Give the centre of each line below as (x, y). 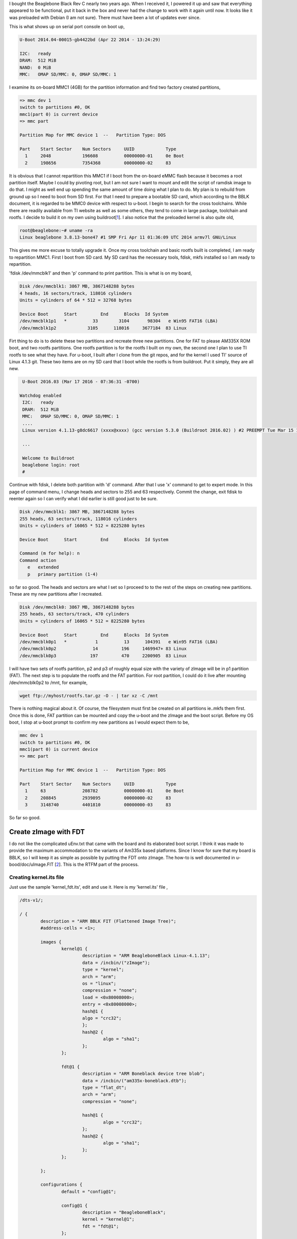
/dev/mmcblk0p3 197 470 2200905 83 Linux (103, 656)
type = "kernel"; (103, 970)
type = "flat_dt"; (104, 1087)
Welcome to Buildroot (49, 458)
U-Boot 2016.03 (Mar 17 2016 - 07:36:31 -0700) (81, 382)
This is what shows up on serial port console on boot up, (67, 27)
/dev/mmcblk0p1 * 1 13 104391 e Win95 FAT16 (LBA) (119, 642)
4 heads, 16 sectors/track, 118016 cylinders (76, 293)
